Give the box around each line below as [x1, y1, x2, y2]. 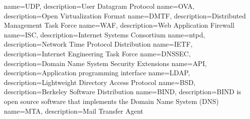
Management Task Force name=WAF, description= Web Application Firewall [4, 20, 234, 30]
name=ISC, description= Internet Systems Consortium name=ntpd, [4, 29, 205, 39]
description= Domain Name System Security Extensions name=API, [4, 58, 207, 68]
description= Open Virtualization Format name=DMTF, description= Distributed [4, 10, 246, 20]
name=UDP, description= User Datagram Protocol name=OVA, [4, 1, 195, 11]
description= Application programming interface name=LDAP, [4, 68, 190, 78]
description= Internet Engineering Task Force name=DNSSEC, [4, 48, 191, 58]
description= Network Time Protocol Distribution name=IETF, [4, 39, 193, 49]
